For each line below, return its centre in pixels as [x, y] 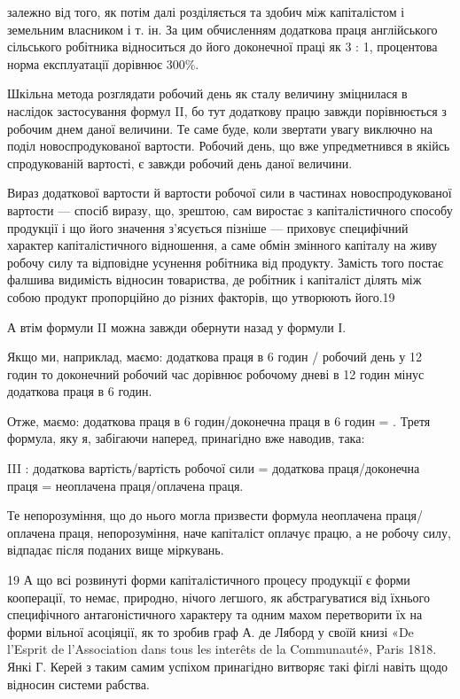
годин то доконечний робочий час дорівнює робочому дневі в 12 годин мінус [216, 373]
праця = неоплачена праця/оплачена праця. [125, 485]
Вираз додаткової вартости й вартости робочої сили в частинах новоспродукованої [230, 193]
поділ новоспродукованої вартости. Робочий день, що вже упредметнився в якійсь [229, 146]
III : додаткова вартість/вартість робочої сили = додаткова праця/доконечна [214, 468]
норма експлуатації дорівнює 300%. [103, 63]
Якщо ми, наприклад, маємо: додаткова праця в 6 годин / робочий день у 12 [214, 357]
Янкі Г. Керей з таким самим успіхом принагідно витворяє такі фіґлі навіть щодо [228, 666]
